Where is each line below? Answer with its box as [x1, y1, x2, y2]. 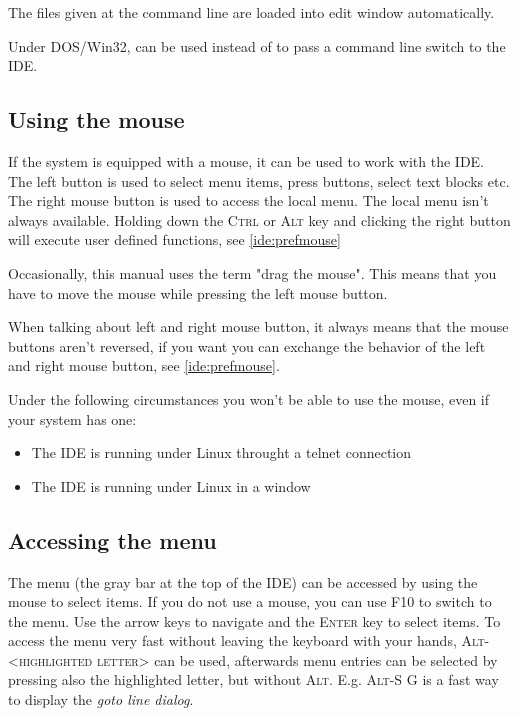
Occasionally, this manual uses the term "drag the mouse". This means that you [8, 262, 497, 283]
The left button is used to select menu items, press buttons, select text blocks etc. [8, 170, 510, 191]
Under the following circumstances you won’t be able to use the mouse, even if [8, 388, 490, 409]
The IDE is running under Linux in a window [31, 475, 311, 496]
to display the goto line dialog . [8, 689, 194, 710]
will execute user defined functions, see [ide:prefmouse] [8, 229, 341, 250]
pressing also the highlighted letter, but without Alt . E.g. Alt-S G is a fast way [8, 669, 499, 690]
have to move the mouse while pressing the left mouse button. [8, 282, 388, 303]
